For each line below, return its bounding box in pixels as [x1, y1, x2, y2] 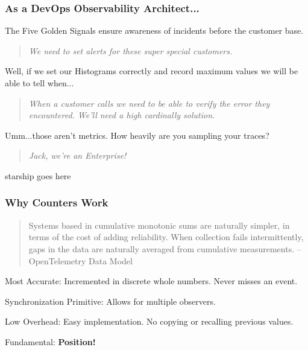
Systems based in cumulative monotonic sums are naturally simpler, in [28, 218, 290, 231]
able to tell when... [5, 77, 74, 89]
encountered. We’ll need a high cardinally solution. [28, 109, 215, 121]
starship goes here [5, 169, 71, 182]
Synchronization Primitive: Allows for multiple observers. [5, 294, 216, 307]
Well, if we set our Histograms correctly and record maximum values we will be [5, 65, 298, 77]
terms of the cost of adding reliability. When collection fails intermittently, [28, 231, 304, 243]
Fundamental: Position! [5, 335, 96, 348]
